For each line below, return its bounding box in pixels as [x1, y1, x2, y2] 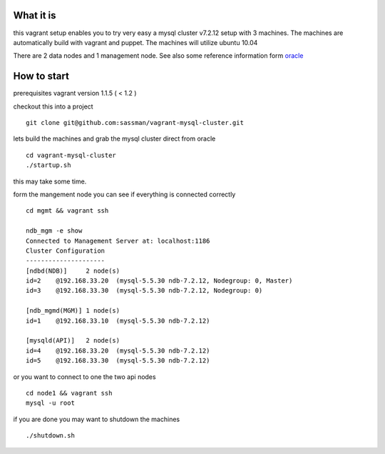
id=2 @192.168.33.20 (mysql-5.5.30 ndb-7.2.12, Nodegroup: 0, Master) [26, 277, 293, 285]
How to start [13, 70, 69, 82]
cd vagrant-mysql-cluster [26, 151, 117, 159]
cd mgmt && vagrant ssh [26, 207, 109, 215]
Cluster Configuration [26, 246, 106, 255]
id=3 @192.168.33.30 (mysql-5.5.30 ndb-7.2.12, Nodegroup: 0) [26, 286, 263, 295]
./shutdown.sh [26, 432, 75, 440]
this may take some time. [13, 177, 87, 186]
